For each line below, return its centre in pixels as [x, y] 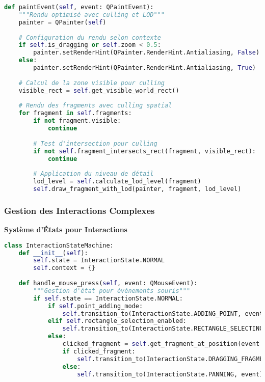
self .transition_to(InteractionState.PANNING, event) [170, 374]
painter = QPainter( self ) [62, 22]
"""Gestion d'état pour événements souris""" [112, 291]
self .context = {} [64, 268]
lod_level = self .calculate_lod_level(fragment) [117, 182]
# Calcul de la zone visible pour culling [91, 83]
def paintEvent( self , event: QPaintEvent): [79, 7]
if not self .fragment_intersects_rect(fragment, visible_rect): [145, 151]
